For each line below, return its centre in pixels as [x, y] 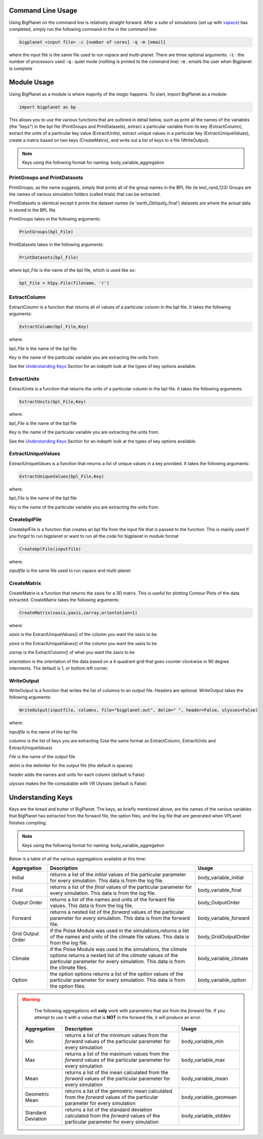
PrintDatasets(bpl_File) [49, 258]
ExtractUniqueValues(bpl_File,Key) [62, 476]
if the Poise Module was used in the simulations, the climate [119, 949]
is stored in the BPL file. [33, 210]
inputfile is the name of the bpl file [43, 732]
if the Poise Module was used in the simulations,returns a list [120, 931]
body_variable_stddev [206, 1116]
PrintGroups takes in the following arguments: [55, 219]
